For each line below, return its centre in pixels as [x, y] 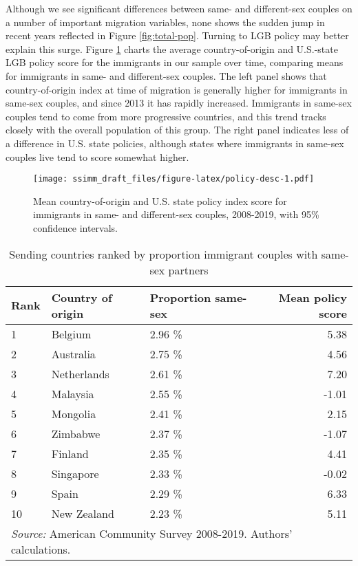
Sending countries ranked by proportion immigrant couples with [164, 254]
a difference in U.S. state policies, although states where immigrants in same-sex [175, 143]
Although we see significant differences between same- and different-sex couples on [179, 8]
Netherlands [80, 373]
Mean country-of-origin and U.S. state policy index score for [160, 200]
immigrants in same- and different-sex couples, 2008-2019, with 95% [176, 214]
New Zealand [83, 513]
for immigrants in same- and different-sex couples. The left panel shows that [166, 75]
